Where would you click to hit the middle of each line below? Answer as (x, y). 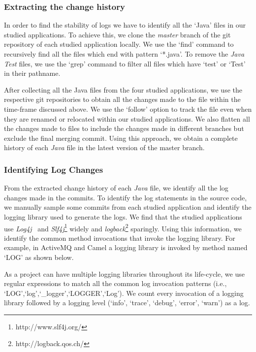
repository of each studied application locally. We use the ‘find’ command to (119, 44)
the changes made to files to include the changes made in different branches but (124, 128)
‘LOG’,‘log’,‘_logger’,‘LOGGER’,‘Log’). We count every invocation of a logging (124, 293)
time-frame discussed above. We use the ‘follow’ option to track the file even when (128, 109)
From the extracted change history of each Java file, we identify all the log (116, 188)
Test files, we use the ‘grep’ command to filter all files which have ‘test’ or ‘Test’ (125, 63)
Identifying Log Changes (54, 169)
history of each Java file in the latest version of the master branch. (104, 147)
